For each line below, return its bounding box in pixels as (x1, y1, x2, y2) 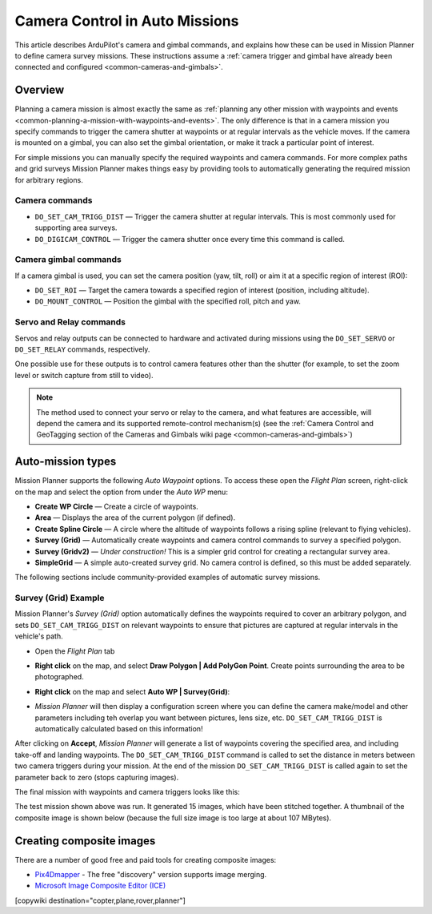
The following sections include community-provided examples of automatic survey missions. (14, 573, 321, 582)
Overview (14, 83, 65, 97)
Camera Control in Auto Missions (14, 12, 239, 30)
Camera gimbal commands (14, 254, 122, 265)
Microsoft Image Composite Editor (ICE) (34, 881, 166, 891)
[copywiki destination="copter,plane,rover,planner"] (14, 896, 186, 905)
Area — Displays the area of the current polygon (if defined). (34, 513, 236, 522)
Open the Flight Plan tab (34, 646, 115, 656)
